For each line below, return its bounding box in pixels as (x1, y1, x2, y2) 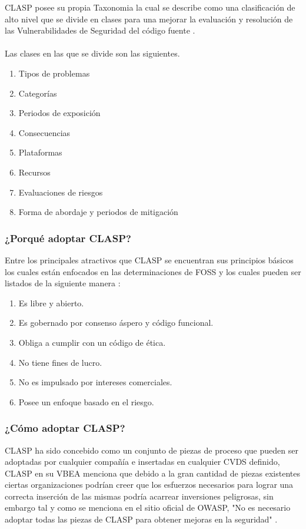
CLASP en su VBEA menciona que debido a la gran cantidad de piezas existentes (5, 467, 301, 479)
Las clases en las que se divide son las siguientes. (5, 47, 180, 59)
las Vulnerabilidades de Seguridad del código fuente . (5, 24, 195, 37)
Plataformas (18, 146, 62, 158)
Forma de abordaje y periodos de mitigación (18, 206, 178, 218)
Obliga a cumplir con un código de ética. (18, 336, 166, 348)
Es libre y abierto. (18, 296, 84, 309)
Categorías (18, 87, 57, 99)
